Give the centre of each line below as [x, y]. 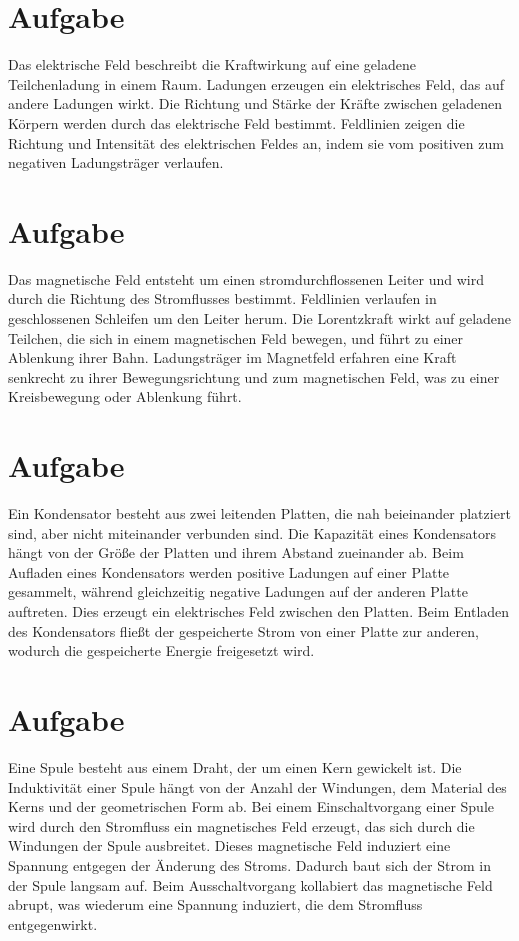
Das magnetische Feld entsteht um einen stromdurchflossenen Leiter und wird [246, 278]
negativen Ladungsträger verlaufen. [116, 162]
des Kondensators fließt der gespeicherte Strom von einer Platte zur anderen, [243, 630]
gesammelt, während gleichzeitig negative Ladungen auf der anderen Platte [238, 591]
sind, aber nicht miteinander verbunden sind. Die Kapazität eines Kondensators [252, 532]
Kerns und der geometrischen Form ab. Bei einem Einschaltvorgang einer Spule [251, 806]
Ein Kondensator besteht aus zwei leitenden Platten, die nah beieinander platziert [259, 513]
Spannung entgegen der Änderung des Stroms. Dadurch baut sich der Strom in [249, 864]
